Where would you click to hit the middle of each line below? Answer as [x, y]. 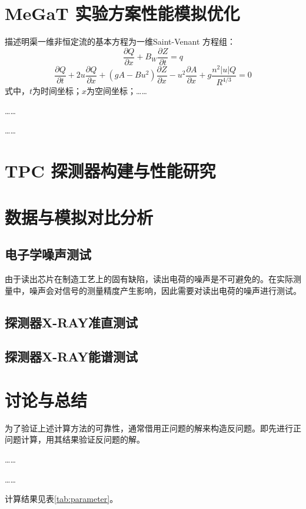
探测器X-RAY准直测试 [71, 322]
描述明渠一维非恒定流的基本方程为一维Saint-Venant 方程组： [120, 41]
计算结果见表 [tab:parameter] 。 [61, 499]
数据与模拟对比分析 [79, 217]
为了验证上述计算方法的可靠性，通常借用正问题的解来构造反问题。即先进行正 [153, 428]
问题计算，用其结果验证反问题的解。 [75, 439]
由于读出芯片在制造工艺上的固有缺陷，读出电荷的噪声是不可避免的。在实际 [149, 279]
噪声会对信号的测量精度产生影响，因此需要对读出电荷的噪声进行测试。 [165, 290]
